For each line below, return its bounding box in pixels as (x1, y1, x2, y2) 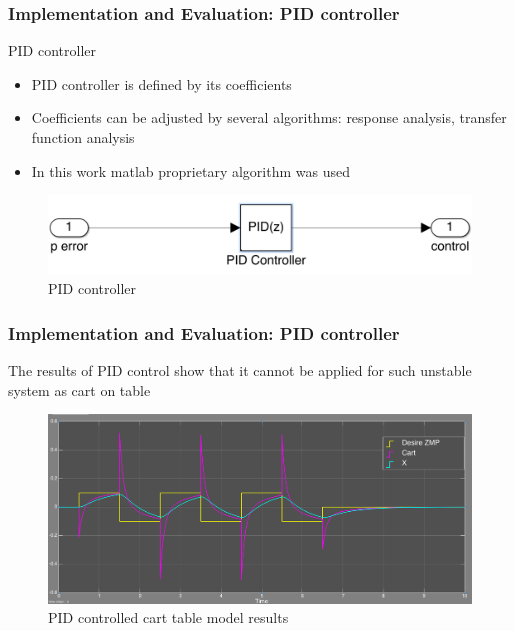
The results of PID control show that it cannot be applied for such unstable (8, 360, 472, 381)
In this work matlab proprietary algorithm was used (31, 160, 350, 181)
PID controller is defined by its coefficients (31, 73, 292, 94)
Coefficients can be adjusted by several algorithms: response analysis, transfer (31, 107, 507, 128)
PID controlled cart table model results (48, 607, 289, 628)
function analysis (31, 127, 135, 147)
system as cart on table (8, 379, 151, 400)
